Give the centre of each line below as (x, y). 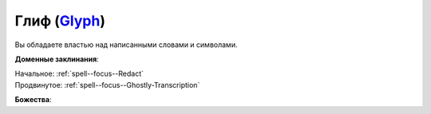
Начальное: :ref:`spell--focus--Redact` (79, 74)
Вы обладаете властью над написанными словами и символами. (126, 45)
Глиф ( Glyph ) (60, 21)
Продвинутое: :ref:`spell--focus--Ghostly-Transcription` (107, 85)
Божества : (33, 100)
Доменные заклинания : (57, 59)
